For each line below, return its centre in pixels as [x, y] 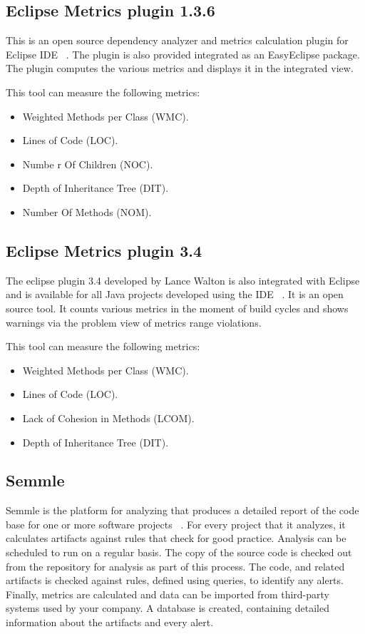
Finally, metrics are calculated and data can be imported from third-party [168, 594]
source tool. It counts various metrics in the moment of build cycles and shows [177, 308]
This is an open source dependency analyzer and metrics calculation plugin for [177, 40]
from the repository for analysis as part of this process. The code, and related [175, 566]
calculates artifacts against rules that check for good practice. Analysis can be [176, 538]
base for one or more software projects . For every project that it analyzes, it [176, 524]
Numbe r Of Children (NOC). [88, 164]
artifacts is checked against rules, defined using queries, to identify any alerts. [175, 580]
